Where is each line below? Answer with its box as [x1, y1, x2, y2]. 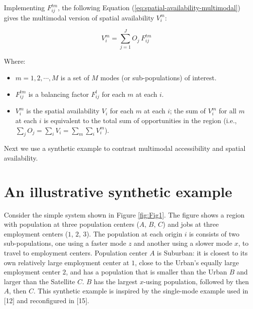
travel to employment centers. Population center [4, 248, 147, 258]
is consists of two [189, 228, 240, 238]
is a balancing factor [28, 89, 89, 99]
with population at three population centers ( [4, 219, 140, 229]
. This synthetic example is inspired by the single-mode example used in [33, 286, 249, 296]
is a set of [60, 73, 90, 83]
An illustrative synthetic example [4, 181, 232, 201]
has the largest [93, 276, 138, 286]
